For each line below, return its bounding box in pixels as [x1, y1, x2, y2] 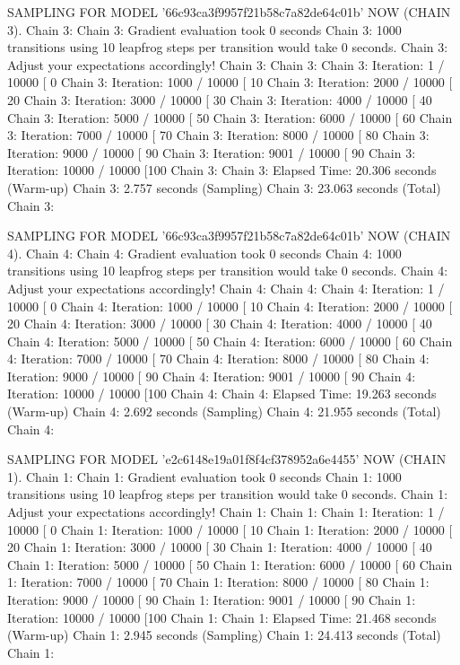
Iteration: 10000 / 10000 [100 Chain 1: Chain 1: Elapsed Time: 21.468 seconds [7, 608, 437, 626]
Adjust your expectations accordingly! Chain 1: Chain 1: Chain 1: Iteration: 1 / [7, 503, 445, 521]
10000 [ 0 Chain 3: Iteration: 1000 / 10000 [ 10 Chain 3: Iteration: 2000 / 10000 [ [7, 73, 453, 92]
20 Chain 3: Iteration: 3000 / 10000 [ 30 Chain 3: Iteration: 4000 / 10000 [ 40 [7, 90, 432, 109]
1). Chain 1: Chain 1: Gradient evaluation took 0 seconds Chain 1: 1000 [7, 467, 402, 486]
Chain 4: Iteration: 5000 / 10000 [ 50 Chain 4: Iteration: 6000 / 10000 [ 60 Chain [7, 331, 453, 350]
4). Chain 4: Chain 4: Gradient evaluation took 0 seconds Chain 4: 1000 [7, 243, 402, 262]
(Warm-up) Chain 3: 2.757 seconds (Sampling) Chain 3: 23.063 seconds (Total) [7, 178, 441, 197]
